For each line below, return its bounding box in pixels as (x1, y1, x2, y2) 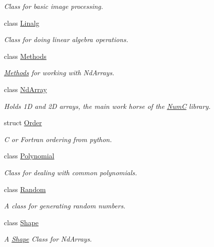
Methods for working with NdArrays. (4, 67, 114, 78)
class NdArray (4, 84, 47, 94)
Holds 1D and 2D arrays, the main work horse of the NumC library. (4, 100, 211, 111)
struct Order (4, 117, 42, 128)
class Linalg (4, 17, 40, 28)
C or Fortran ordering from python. (4, 134, 112, 144)
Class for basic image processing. (4, 1, 104, 11)
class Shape (4, 217, 39, 227)
